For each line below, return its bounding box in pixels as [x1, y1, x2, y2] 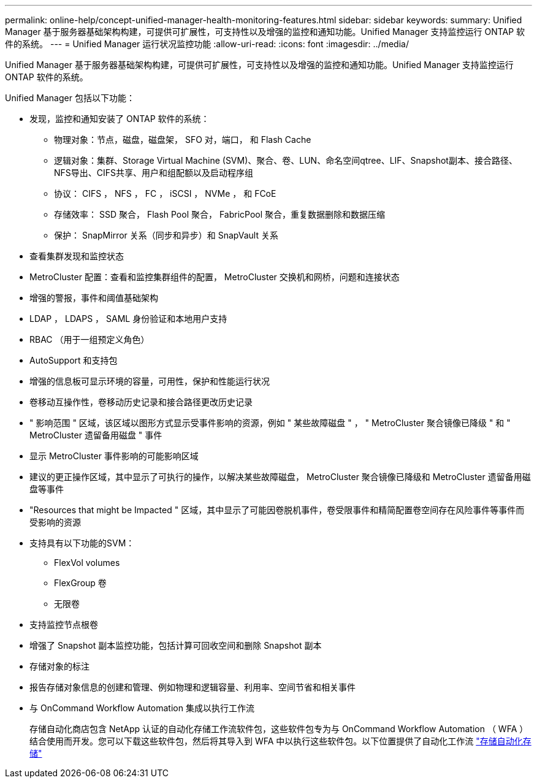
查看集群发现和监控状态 [29, 251, 124, 261]
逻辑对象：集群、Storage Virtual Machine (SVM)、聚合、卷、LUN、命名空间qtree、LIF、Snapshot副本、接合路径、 [54, 155, 517, 166]
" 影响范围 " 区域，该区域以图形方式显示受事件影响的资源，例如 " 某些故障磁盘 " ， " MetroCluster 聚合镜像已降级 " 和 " [29, 418, 511, 428]
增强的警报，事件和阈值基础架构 [29, 292, 158, 303]
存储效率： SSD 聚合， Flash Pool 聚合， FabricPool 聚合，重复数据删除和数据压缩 [54, 209, 386, 220]
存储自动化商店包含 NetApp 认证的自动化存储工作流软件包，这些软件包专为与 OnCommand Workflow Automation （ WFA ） [29, 724, 528, 734]
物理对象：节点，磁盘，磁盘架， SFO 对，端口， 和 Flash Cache [54, 134, 311, 145]
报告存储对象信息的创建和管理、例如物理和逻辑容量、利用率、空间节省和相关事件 [29, 682, 356, 692]
